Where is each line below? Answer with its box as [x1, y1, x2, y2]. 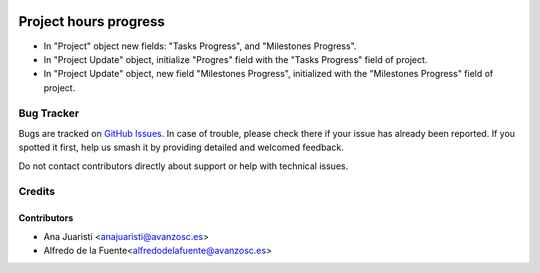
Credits [18, 185, 55, 199]
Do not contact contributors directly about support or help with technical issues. [18, 160, 349, 172]
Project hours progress [18, 13, 165, 30]
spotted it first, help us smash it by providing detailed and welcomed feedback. [18, 141, 344, 154]
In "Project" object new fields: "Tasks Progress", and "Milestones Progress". [43, 40, 357, 52]
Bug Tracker [18, 106, 80, 120]
